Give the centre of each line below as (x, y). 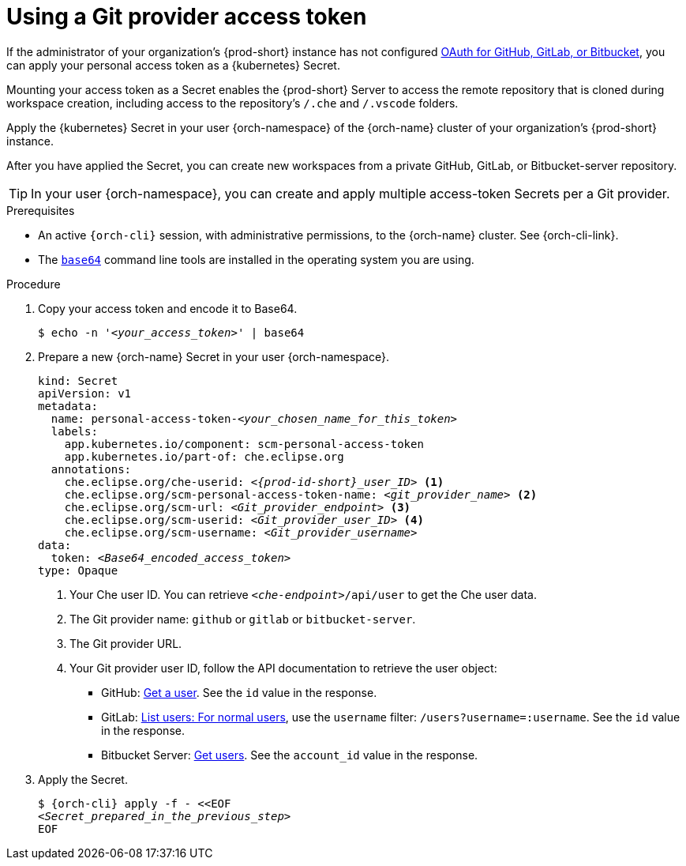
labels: (74, 431)
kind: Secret (78, 380)
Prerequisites (41, 210)
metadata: (68, 406)
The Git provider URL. (126, 643)
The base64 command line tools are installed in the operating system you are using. (256, 259)
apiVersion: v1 (85, 393)
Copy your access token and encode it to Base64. (168, 308)
